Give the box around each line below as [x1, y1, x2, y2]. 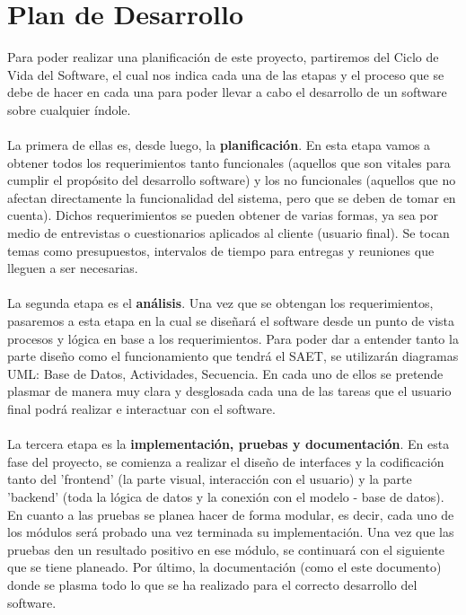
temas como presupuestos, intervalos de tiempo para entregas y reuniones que [7, 241, 435, 259]
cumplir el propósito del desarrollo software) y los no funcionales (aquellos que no [7, 171, 456, 189]
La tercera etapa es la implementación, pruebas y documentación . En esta [7, 435, 450, 453]
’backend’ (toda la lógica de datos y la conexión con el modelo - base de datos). [7, 487, 444, 505]
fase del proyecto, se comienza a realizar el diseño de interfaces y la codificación [7, 452, 444, 470]
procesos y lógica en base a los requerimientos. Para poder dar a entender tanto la [7, 329, 459, 347]
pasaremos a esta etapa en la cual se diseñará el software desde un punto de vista [7, 312, 455, 330]
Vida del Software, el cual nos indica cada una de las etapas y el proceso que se [7, 65, 444, 83]
